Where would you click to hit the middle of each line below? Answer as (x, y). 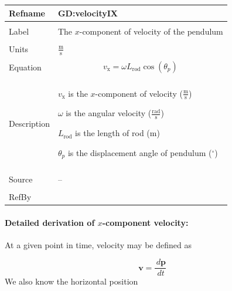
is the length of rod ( (112, 133)
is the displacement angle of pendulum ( (140, 152)
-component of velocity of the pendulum (151, 31)
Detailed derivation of (50, 222)
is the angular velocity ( (109, 113)
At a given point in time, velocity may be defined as (98, 244)
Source (21, 179)
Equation (25, 67)
